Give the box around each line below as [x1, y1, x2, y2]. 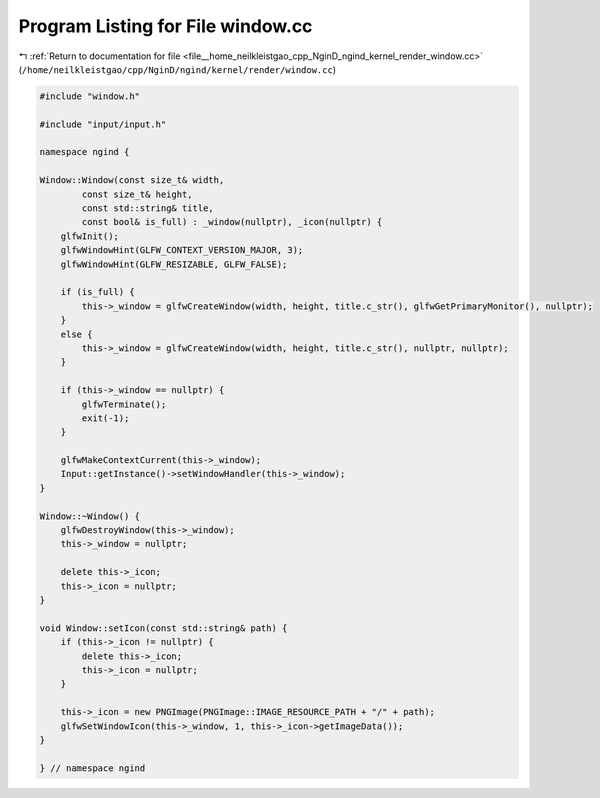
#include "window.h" [39, 90, 140, 102]
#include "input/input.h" [39, 118, 167, 130]
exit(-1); [81, 412, 130, 424]
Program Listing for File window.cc [18, 15, 313, 37]
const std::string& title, [81, 203, 214, 214]
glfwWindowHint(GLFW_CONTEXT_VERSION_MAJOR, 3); [60, 245, 304, 256]
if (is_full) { [60, 286, 135, 298]
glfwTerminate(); [81, 398, 167, 410]
